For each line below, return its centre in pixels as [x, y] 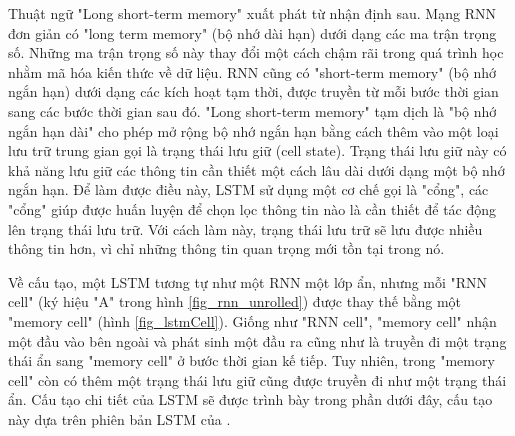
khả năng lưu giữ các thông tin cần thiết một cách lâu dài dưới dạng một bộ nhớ [256, 169]
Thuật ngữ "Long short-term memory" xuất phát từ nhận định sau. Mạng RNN [252, 13]
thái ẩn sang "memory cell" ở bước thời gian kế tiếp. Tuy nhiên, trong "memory [251, 360]
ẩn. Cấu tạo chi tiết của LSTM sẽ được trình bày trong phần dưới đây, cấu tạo [250, 399]
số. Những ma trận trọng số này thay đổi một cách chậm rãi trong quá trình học [256, 52]
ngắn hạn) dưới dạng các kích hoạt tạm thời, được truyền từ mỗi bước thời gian [253, 91]
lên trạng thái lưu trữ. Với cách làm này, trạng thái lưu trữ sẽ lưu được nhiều [245, 228]
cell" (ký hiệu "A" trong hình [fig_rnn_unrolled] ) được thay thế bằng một [235, 301]
